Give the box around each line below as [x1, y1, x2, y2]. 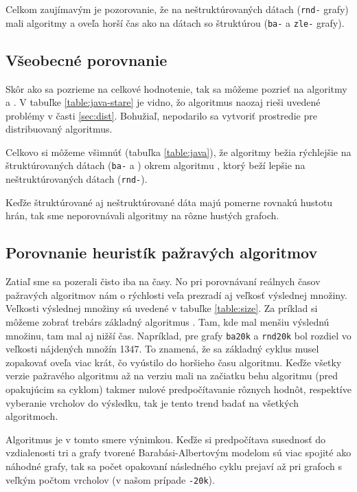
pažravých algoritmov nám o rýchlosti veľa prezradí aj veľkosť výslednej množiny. [5, 287, 347, 302]
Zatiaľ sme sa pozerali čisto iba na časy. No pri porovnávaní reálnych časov [5, 274, 321, 289]
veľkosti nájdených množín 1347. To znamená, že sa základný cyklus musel [5, 342, 319, 356]
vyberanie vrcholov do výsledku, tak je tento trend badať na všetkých [5, 395, 299, 410]
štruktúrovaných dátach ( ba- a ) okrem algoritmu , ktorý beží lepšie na [5, 158, 306, 172]
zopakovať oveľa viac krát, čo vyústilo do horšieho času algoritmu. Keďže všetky [5, 355, 342, 369]
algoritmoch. [5, 409, 58, 423]
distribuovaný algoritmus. [5, 122, 113, 136]
